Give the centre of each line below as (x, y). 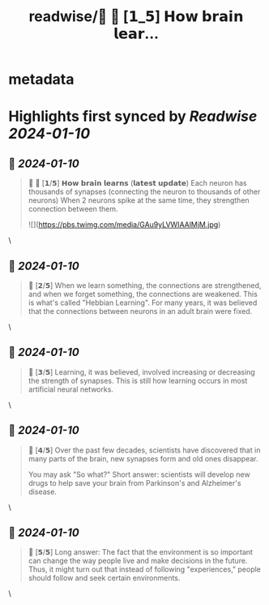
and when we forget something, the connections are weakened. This (143, 294)
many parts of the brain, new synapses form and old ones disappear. (143, 458)
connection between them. (73, 209)
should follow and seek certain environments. (104, 578)
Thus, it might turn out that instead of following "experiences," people (145, 569)
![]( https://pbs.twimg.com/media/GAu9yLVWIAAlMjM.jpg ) (124, 225)
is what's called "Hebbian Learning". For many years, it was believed (143, 302)
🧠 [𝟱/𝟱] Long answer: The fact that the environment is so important (141, 552)
